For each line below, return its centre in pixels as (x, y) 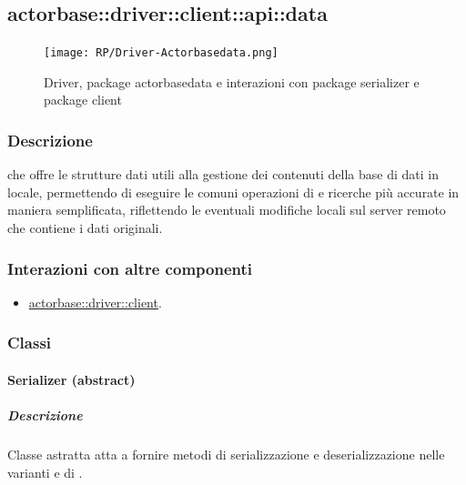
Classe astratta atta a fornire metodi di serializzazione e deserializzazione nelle (226, 455)
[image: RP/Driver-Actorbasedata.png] (161, 53)
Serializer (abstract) (71, 379)
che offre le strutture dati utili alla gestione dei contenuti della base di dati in (223, 174)
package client (83, 100)
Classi (30, 343)
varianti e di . (45, 472)
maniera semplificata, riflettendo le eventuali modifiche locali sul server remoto (227, 210)
